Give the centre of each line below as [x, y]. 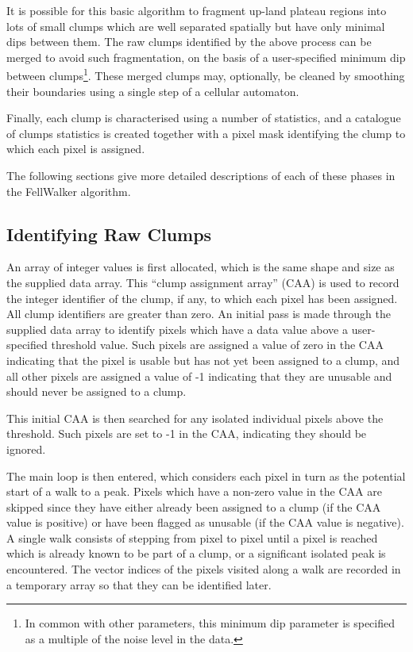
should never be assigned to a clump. [96, 391]
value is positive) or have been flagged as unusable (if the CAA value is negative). [205, 522]
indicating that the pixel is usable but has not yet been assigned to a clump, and [203, 360]
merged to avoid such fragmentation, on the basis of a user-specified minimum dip [206, 57]
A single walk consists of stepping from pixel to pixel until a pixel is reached [192, 537]
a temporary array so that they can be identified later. [139, 584]
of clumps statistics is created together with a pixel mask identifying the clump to [206, 133]
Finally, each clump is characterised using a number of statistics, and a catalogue [204, 118]
